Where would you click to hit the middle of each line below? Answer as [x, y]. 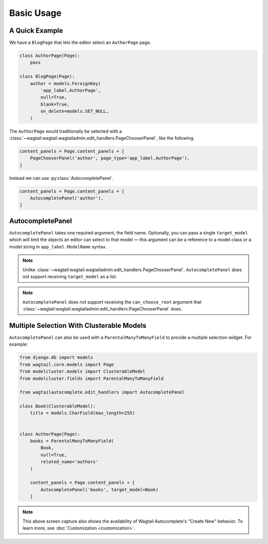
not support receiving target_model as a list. [70, 276]
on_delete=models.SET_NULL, [75, 111]
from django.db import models [56, 357]
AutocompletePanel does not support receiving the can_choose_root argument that [112, 302]
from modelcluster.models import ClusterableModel [83, 372]
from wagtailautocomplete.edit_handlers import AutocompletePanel [102, 392]
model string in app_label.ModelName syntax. [58, 246]
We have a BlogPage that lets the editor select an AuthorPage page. [80, 43]
